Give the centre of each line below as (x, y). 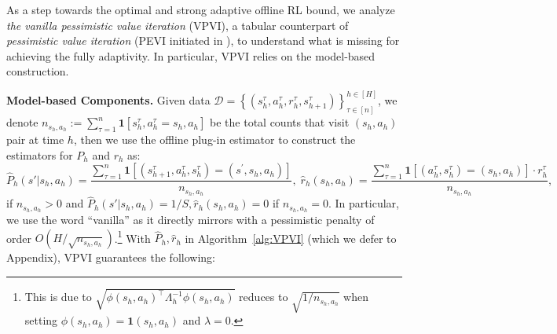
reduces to (264, 297)
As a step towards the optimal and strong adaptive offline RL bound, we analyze (201, 9)
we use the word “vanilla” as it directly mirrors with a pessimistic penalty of (191, 220)
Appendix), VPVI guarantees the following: (111, 257)
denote (22, 122)
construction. (38, 71)
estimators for (40, 154)
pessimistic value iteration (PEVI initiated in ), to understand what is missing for (203, 40)
